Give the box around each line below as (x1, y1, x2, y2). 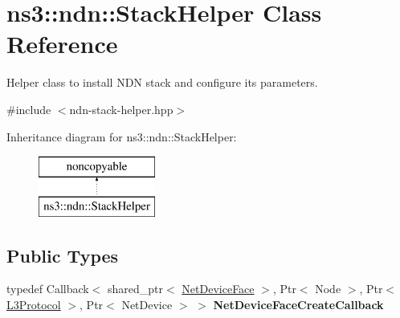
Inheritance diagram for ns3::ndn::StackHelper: (6, 128, 237, 145)
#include (6, 100, 51, 117)
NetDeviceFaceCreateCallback (213, 296, 384, 313)
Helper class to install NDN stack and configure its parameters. (6, 74, 318, 91)
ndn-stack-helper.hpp (69, 100, 173, 117)
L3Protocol (6, 296, 61, 313)
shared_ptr (108, 280, 164, 297)
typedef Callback (6, 280, 89, 297)
